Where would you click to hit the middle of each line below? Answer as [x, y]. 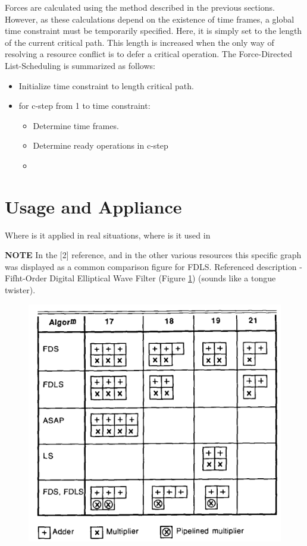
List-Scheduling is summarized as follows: [80, 65]
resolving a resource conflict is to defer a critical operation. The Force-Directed [149, 54]
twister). [20, 290]
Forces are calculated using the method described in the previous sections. [140, 7]
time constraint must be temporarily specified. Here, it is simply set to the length [153, 31]
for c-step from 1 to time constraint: [84, 106]
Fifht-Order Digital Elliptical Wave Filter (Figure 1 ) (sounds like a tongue [140, 278]
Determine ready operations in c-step [101, 145]
